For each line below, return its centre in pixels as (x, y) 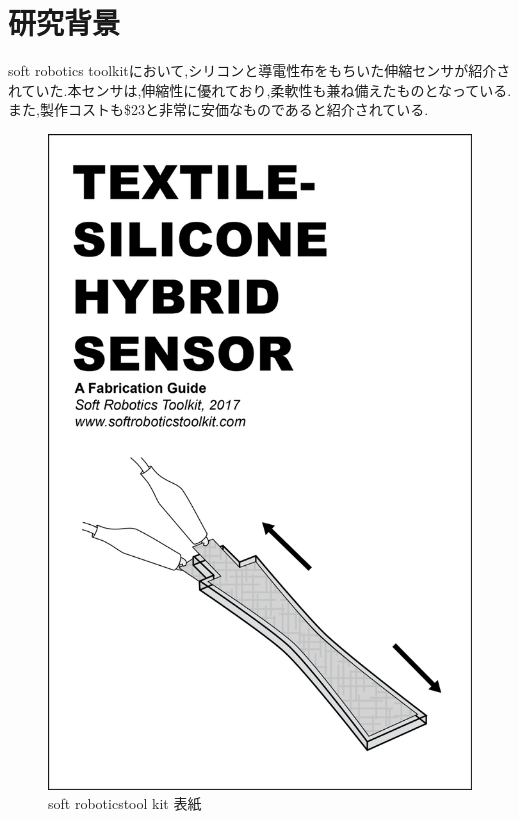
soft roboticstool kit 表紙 (125, 803)
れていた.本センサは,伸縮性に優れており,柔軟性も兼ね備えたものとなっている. (260, 89)
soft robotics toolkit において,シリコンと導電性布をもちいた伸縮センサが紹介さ (259, 70)
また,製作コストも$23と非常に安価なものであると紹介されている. (218, 109)
